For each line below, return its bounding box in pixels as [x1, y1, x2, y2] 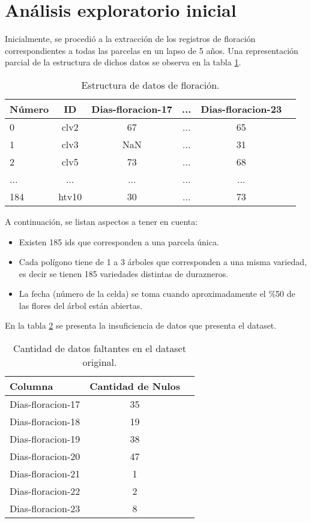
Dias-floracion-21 [10, 467, 80, 481]
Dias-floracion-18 [10, 414, 80, 429]
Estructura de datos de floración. [81, 77, 220, 92]
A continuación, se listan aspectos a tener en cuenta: [5, 215, 198, 227]
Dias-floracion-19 [10, 432, 80, 446]
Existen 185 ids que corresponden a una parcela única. [19, 235, 219, 248]
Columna [10, 379, 53, 393]
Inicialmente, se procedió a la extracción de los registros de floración [5, 32, 256, 45]
